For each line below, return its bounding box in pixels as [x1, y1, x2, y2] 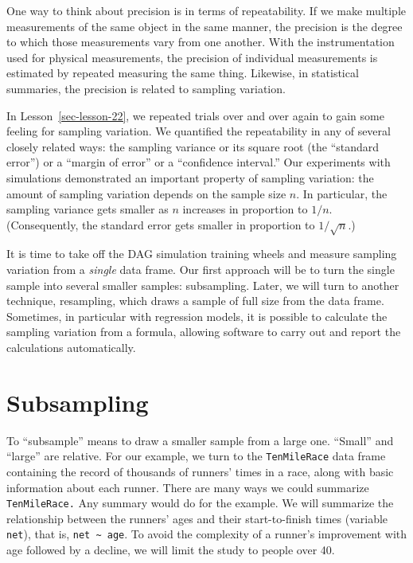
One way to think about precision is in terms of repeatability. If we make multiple [6, 2, 407, 18]
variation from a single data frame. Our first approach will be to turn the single [6, 261, 395, 278]
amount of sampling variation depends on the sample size [6, 185, 286, 201]
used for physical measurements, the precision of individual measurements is [6, 49, 378, 65]
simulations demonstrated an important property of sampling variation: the [6, 169, 374, 186]
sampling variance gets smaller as [6, 201, 169, 217]
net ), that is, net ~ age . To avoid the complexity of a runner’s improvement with [6, 526, 407, 542]
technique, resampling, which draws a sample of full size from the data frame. [6, 292, 384, 309]
